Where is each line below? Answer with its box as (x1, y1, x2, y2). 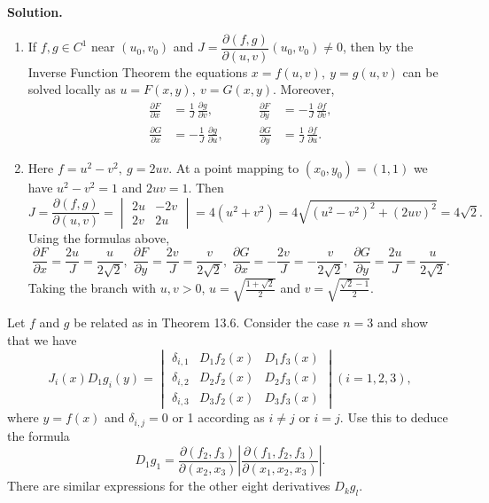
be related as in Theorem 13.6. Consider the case (74, 313, 339, 332)
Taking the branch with (27, 279, 157, 297)
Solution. (7, 3, 63, 20)
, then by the (342, 37, 414, 56)
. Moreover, (273, 80, 335, 98)
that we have (7, 330, 77, 349)
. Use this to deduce (339, 408, 448, 427)
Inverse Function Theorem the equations (27, 62, 248, 81)
